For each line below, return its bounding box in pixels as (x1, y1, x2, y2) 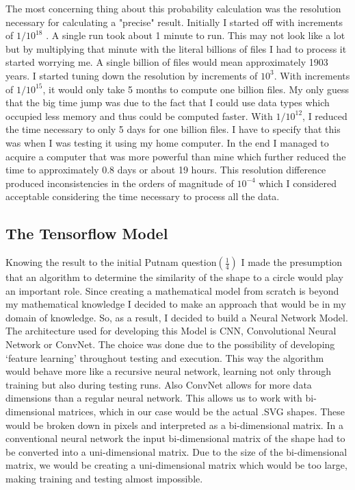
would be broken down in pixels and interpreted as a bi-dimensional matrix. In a (5, 417, 343, 432)
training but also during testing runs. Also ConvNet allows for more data (5, 377, 312, 391)
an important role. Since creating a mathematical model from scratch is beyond (5, 283, 339, 297)
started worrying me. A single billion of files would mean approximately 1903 (5, 55, 328, 69)
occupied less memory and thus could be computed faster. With (5, 108, 273, 123)
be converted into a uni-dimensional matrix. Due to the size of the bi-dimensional (5, 444, 347, 458)
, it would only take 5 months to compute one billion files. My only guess (42, 82, 350, 96)
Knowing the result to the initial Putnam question (5, 255, 217, 269)
